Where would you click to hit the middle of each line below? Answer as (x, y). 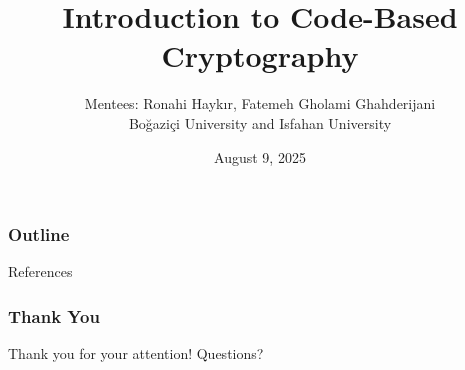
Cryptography (260, 55)
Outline (39, 234)
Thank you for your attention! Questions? (136, 353)
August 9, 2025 (260, 156)
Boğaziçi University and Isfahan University (260, 122)
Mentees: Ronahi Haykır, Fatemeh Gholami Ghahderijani (260, 103)
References (40, 271)
